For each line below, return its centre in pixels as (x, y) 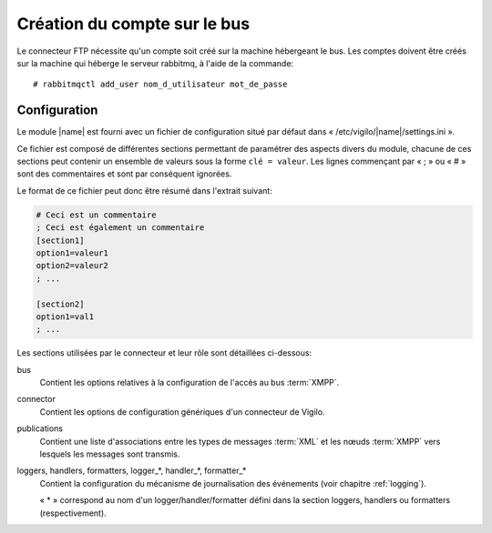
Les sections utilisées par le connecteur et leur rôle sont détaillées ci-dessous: (164, 353)
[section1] (60, 240)
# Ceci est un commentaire (96, 215)
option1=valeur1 (72, 253)
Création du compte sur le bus (133, 24)
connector (36, 399)
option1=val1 (65, 317)
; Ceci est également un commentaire (120, 228)
